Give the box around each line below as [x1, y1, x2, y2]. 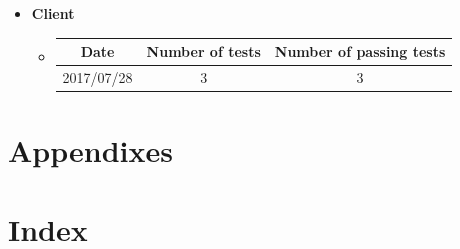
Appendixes [8, 130, 173, 171]
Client [31, 3, 75, 23]
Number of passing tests [274, 41, 446, 62]
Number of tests [146, 41, 261, 62]
